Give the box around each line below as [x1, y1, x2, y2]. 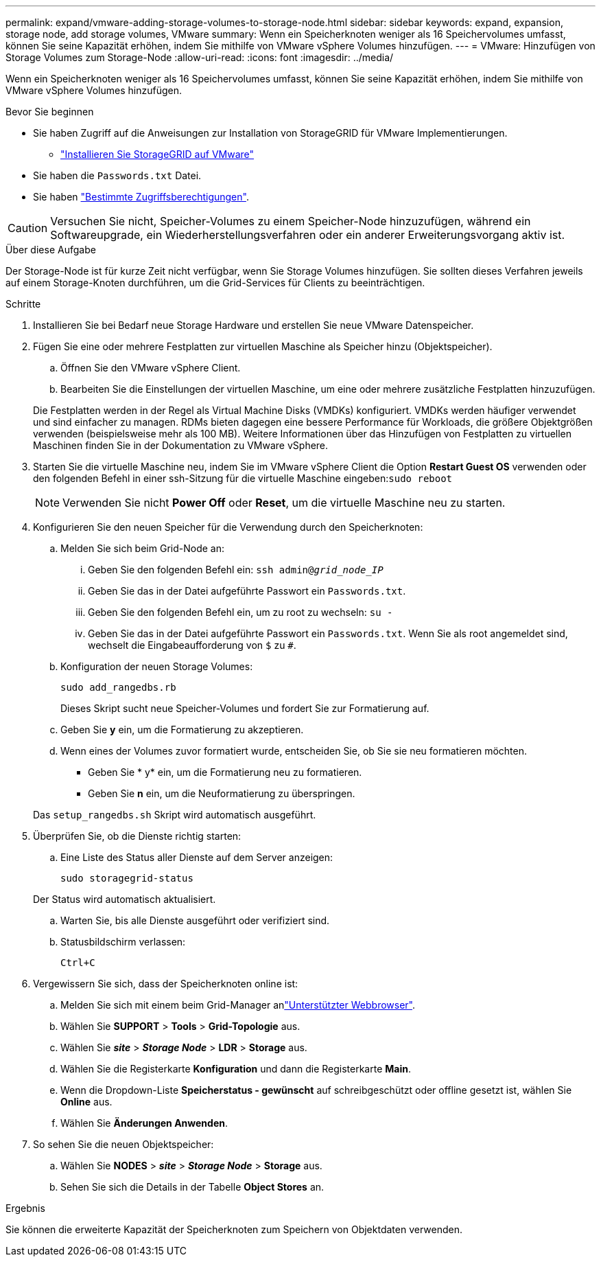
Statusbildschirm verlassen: [60, 936, 186, 948]
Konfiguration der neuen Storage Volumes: [60, 661, 253, 672]
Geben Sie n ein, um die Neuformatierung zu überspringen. [88, 788, 355, 799]
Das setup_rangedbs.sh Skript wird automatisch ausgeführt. [33, 809, 316, 821]
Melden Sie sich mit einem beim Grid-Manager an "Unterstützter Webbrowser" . [60, 999, 416, 1011]
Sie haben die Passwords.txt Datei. [33, 170, 202, 181]
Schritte [5, 298, 41, 310]
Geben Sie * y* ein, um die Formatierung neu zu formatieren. [88, 766, 362, 778]
